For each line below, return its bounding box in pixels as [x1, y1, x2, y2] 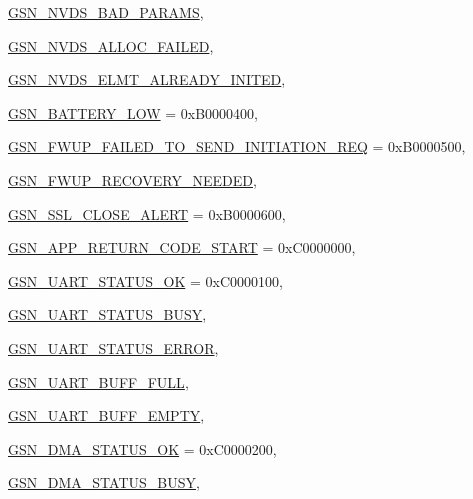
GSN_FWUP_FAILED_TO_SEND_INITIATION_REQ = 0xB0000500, [8, 136, 466, 157]
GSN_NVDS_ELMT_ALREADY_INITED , [8, 69, 286, 90]
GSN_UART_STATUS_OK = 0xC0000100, [8, 270, 283, 291]
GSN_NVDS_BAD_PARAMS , [8, 2, 204, 22]
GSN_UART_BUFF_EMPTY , [8, 405, 205, 426]
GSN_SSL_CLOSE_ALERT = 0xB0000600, [8, 203, 286, 224]
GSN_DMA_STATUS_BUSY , [8, 472, 200, 493]
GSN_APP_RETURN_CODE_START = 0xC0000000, [8, 237, 356, 258]
